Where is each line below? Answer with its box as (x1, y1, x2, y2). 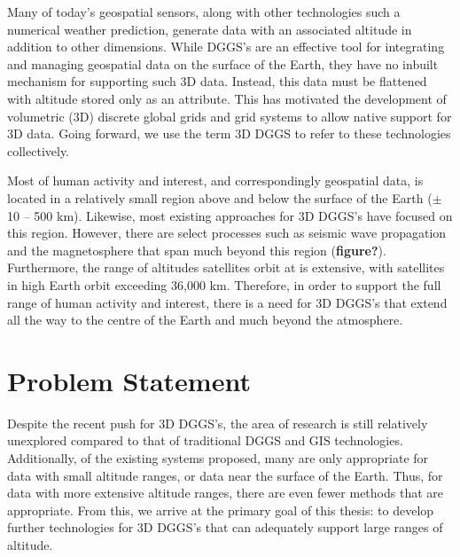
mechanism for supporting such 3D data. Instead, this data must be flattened (7, 72, 427, 90)
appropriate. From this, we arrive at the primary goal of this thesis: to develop (7, 500, 434, 519)
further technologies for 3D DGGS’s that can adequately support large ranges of (7, 518, 443, 537)
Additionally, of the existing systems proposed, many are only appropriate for (7, 449, 429, 467)
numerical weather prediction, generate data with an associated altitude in (7, 20, 412, 38)
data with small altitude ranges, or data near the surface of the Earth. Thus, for (7, 466, 443, 484)
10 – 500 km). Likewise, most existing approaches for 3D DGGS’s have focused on (7, 206, 453, 224)
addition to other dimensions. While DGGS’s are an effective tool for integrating (7, 37, 445, 56)
